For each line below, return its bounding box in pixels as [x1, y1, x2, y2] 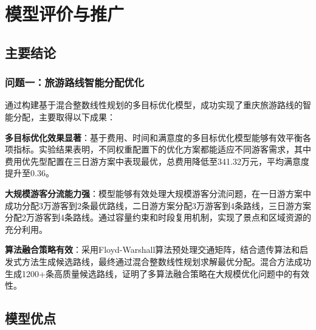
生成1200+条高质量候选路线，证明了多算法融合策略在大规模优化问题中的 [5, 267, 292, 280]
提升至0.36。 [5, 167, 54, 179]
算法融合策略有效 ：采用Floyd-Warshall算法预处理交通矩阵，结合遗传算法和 [5, 243, 300, 256]
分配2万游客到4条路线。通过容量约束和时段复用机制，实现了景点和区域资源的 [5, 211, 311, 224]
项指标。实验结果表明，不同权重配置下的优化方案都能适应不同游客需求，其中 [5, 143, 311, 156]
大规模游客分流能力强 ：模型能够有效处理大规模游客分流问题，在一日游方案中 [5, 187, 311, 199]
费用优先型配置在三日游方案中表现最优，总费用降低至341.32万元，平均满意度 [5, 154, 309, 167]
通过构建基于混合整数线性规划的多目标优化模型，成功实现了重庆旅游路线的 [5, 98, 303, 111]
